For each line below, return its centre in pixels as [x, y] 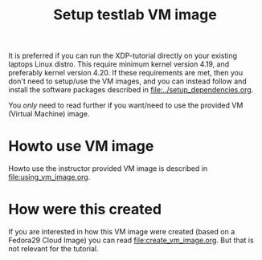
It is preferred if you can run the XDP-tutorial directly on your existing [123, 56]
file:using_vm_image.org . [49, 177]
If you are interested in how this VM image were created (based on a [122, 232]
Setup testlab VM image [135, 15]
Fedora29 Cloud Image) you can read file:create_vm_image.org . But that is [131, 240]
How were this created [85, 209]
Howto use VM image [81, 146]
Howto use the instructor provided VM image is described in [108, 169]
